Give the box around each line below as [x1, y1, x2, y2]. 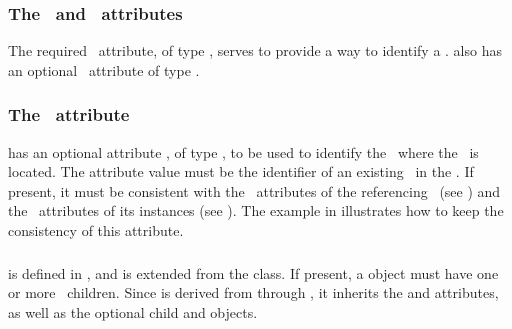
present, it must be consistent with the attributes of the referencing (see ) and [8, 180, 501, 201]
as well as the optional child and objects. [8, 301, 258, 322]
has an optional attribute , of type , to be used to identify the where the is [8, 141, 479, 162]
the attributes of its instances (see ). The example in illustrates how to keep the [8, 200, 504, 221]
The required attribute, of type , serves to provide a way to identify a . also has [8, 40, 502, 61]
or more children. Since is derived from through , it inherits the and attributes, [8, 282, 499, 303]
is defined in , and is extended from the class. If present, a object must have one [8, 262, 499, 283]
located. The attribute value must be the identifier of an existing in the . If [8, 161, 474, 182]
